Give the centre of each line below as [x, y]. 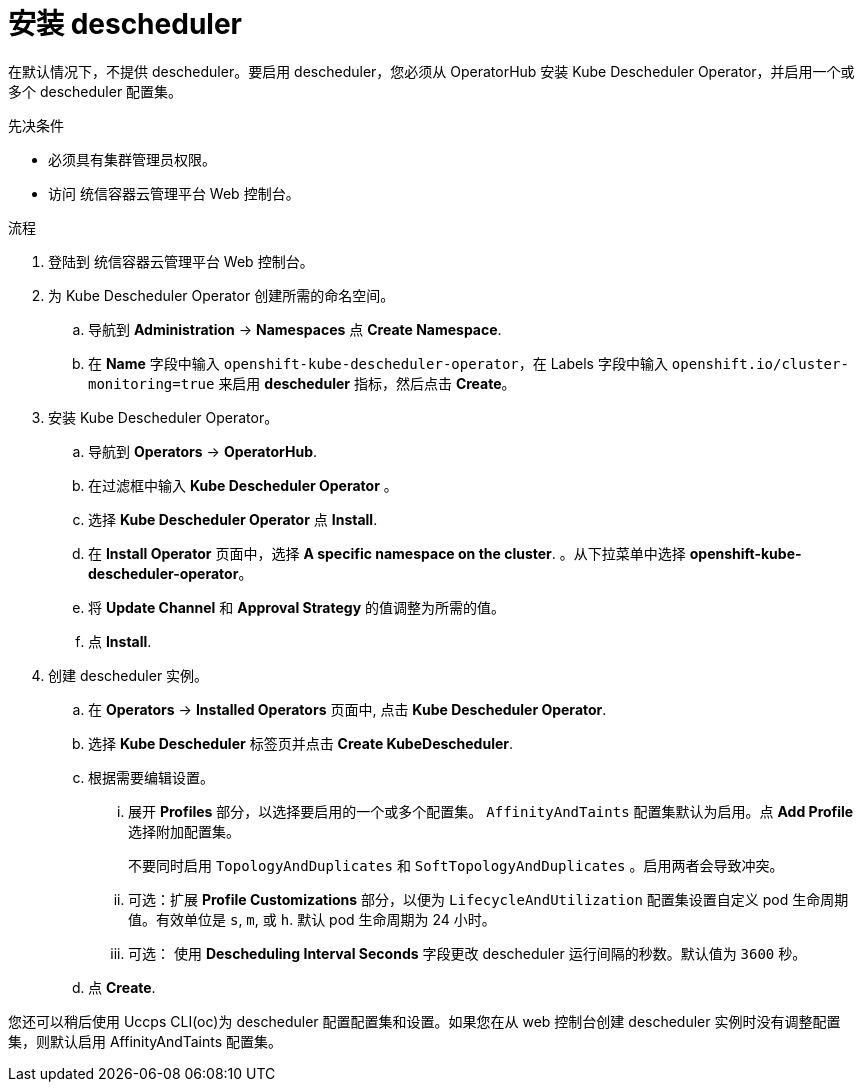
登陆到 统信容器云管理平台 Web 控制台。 [181, 261]
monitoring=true [151, 383]
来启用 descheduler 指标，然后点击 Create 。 [367, 383]
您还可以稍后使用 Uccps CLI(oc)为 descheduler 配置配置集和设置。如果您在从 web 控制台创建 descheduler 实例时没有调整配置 [424, 1021]
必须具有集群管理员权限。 [132, 159]
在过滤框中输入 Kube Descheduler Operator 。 [243, 485]
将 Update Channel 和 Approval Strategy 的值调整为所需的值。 [297, 607]
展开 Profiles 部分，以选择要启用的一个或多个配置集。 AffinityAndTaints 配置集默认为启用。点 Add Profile [491, 811]
